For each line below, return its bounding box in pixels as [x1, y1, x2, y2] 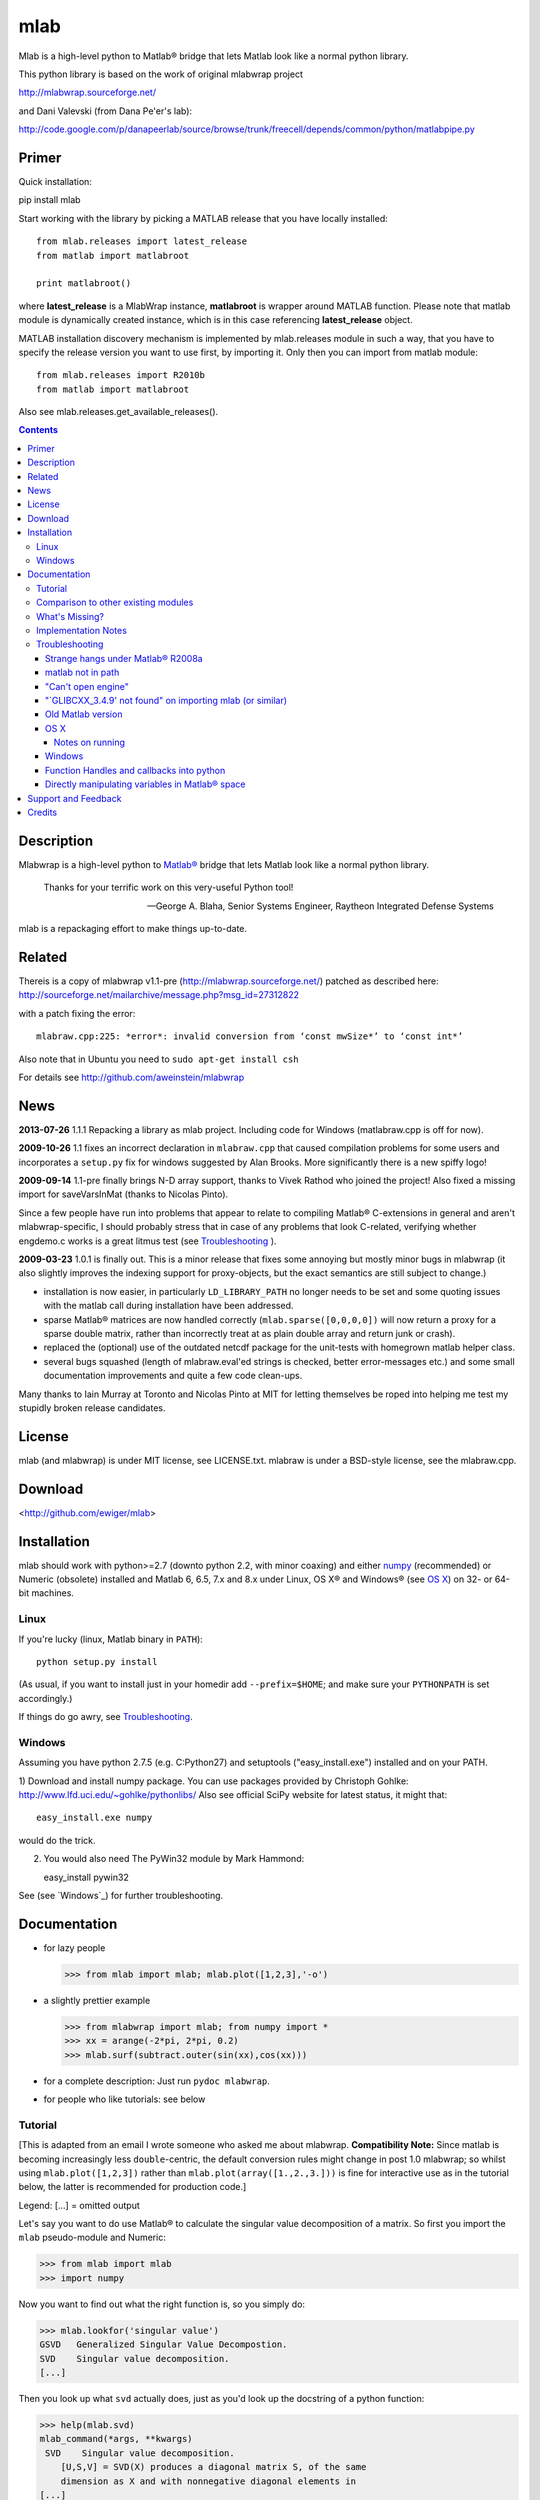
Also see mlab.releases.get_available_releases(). [18, 406, 219, 418]
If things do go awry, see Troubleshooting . [18, 1711, 194, 1723]
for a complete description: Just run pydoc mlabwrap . [43, 2075, 270, 2087]
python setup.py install [36, 1656, 158, 1667]
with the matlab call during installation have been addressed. [43, 1300, 294, 1312]
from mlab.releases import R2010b [36, 370, 205, 381]
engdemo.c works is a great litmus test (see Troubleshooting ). [18, 1235, 277, 1247]
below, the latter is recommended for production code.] [18, 2181, 247, 2193]
